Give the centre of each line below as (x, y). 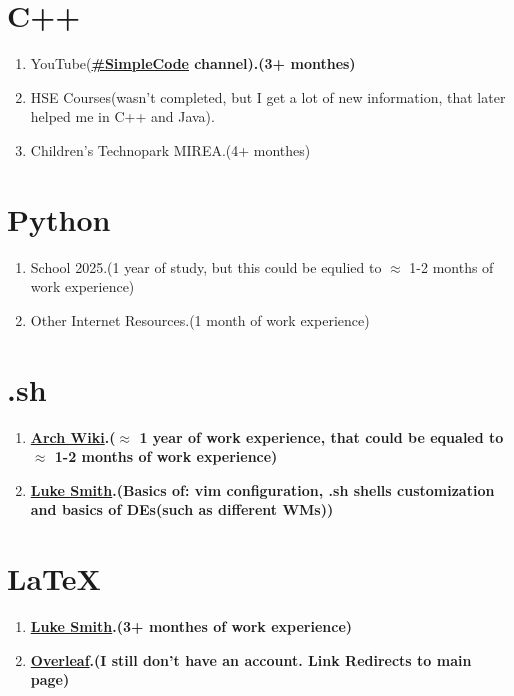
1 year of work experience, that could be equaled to (321, 436)
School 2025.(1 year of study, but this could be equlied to (206, 266)
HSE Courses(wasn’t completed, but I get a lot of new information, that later (268, 96)
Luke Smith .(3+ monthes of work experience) (191, 626)
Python (59, 218)
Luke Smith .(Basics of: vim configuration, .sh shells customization (262, 489)
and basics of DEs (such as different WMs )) (182, 509)
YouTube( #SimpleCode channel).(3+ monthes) (193, 63)
